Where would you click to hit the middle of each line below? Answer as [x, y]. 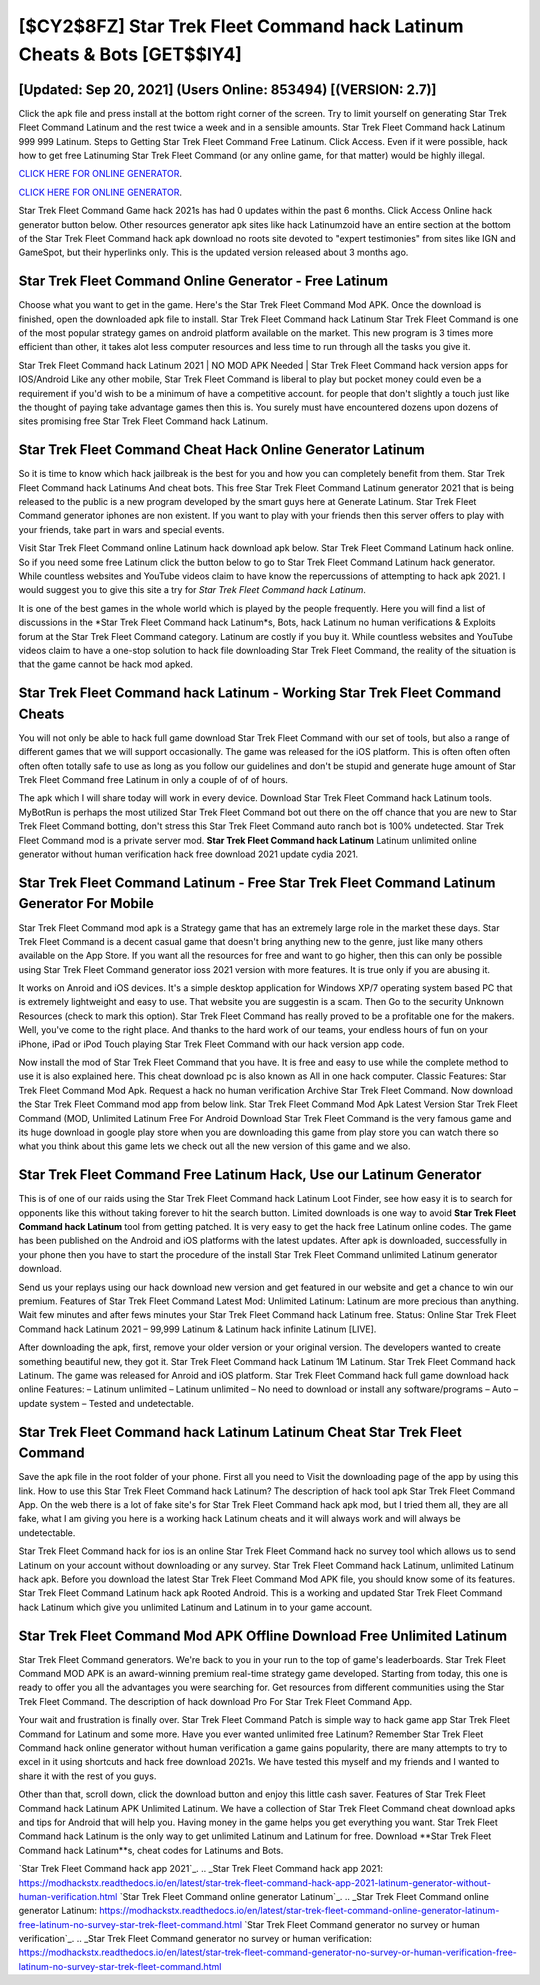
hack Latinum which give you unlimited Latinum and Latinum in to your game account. [195, 1607]
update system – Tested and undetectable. [106, 1403]
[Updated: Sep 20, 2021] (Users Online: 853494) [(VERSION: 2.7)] [227, 89]
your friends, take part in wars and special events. [121, 529]
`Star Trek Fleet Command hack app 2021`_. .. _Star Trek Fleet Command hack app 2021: [201, 1869]
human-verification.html [68, 1896]
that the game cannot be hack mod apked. [106, 664]
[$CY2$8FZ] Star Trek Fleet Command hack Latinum [241, 26]
